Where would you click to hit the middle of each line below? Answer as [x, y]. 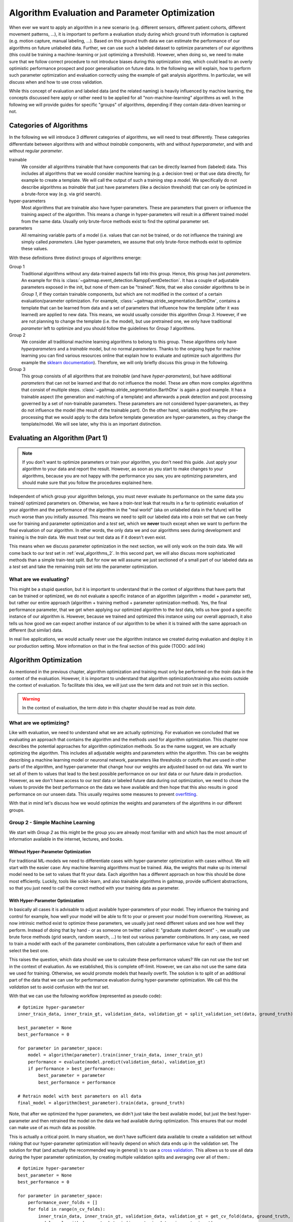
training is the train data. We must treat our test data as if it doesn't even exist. [88, 537]
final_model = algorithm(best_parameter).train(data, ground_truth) [101, 1103]
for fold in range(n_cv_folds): [66, 1209]
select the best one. [29, 950]
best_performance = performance [77, 1082]
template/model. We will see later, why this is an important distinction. [92, 424]
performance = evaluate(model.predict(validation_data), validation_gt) [117, 1062]
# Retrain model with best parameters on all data [80, 1096]
